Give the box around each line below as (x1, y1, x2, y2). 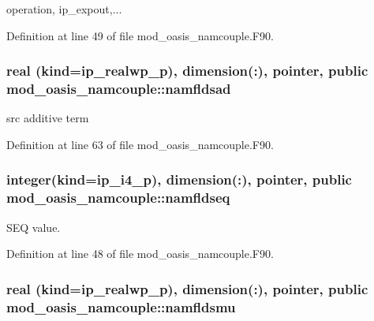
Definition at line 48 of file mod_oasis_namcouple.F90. (6, 245, 274, 262)
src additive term (6, 110, 89, 126)
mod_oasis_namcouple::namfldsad (6, 79, 231, 99)
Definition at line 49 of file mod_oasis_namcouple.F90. (6, 27, 274, 43)
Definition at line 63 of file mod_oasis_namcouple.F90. (6, 136, 274, 152)
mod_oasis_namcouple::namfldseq (6, 188, 230, 207)
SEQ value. (6, 218, 61, 235)
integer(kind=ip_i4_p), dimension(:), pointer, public (6, 170, 352, 189)
